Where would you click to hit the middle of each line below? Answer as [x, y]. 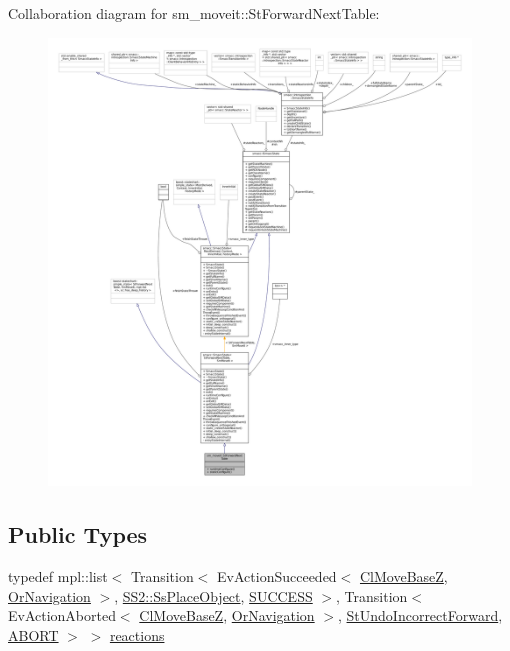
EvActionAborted [62, 615]
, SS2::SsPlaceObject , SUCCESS [213, 595]
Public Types [78, 534]
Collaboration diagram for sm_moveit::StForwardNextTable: [194, 13]
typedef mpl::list [58, 575]
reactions [137, 634]
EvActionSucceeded [277, 575]
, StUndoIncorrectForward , [420, 615]
